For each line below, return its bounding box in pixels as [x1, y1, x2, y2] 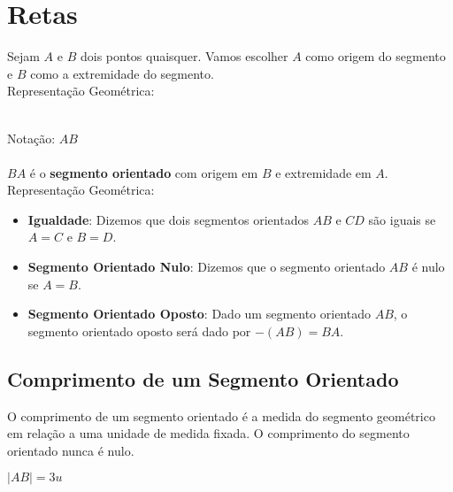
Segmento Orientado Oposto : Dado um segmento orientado [27, 304, 371, 323]
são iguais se [368, 210, 436, 228]
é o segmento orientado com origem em [29, 163, 258, 181]
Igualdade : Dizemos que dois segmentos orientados [27, 210, 309, 228]
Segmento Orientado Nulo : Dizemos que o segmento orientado [27, 258, 386, 276]
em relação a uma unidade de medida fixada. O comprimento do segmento [7, 424, 410, 442]
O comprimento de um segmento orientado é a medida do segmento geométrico [7, 406, 435, 425]
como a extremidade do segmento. [30, 64, 214, 82]
